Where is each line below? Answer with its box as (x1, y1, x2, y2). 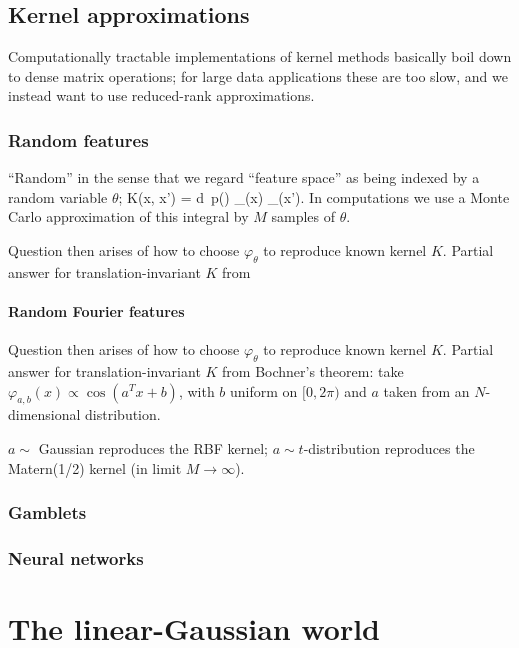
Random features (8, 127, 149, 152)
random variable (8, 186, 108, 207)
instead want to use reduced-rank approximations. (8, 85, 315, 106)
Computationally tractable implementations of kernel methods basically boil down (8, 46, 512, 67)
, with (178, 380, 215, 401)
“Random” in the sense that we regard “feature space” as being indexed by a (8, 167, 480, 188)
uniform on (230, 380, 298, 401)
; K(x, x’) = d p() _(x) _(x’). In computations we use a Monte (118, 186, 510, 207)
